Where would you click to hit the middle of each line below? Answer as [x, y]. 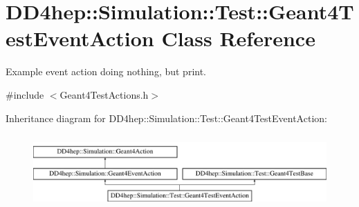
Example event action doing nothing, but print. [106, 71]
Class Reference [238, 38]
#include [25, 94]
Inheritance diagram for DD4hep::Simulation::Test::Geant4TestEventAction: [166, 118]
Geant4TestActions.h [104, 94]
